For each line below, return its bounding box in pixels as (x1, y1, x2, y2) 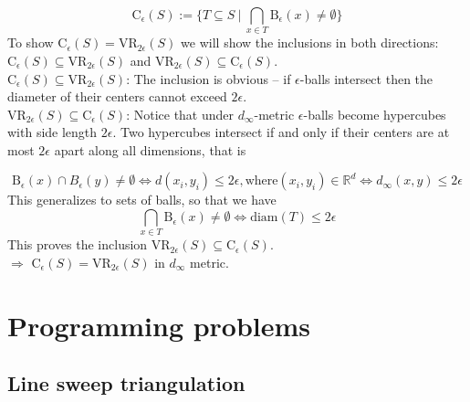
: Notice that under (126, 104, 235, 123)
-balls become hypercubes (303, 104, 446, 123)
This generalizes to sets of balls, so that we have (7, 190, 277, 209)
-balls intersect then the (299, 69, 433, 88)
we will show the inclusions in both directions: (181, 33, 439, 52)
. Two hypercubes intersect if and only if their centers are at (112, 122, 450, 142)
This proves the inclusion (7, 235, 148, 254)
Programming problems (7, 306, 311, 344)
